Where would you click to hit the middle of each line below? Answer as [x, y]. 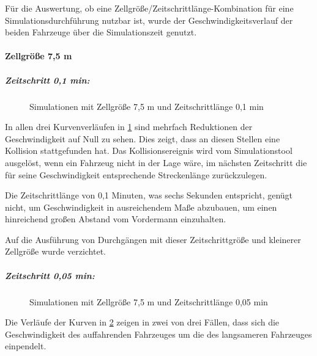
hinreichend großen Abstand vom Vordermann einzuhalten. [116, 219]
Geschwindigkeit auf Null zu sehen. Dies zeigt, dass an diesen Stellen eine [143, 138]
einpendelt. [26, 346]
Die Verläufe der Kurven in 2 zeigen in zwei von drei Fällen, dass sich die [142, 322]
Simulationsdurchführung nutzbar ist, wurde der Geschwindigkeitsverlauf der [149, 20]
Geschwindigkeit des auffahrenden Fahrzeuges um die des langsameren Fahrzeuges [158, 334]
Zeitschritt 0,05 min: [50, 275]
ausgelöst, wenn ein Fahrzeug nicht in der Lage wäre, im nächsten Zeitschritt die [156, 162]
